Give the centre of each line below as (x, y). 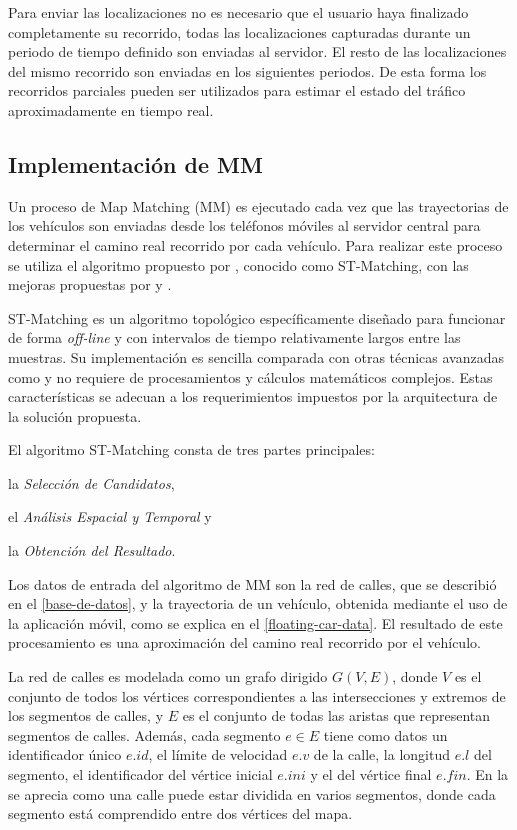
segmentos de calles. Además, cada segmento (144, 734)
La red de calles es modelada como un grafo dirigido (168, 676)
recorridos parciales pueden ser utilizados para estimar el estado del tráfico (237, 90)
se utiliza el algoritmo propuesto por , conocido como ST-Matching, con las (238, 264)
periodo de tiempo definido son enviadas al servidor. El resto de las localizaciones (257, 51)
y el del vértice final (371, 774)
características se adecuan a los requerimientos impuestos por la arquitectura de (253, 396)
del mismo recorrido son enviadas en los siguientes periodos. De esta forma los (247, 70)
